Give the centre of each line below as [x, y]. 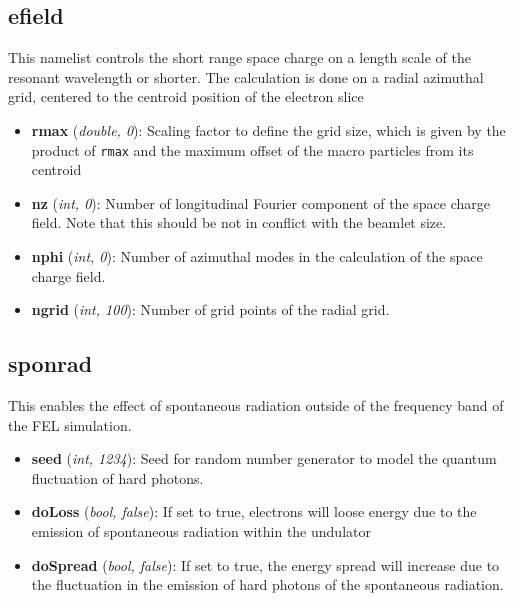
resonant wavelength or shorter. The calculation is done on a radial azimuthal [246, 76]
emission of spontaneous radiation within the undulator [201, 530]
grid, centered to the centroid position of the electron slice [186, 96]
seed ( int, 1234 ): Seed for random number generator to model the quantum [264, 458]
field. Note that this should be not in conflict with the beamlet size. [239, 222]
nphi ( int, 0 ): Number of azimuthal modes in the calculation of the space [257, 256]
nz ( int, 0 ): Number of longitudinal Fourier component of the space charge [260, 202]
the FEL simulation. [70, 424]
